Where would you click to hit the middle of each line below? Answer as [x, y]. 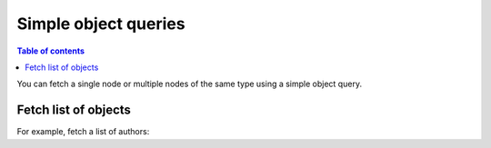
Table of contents [51, 51]
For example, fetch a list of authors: [83, 132]
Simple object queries [101, 24]
